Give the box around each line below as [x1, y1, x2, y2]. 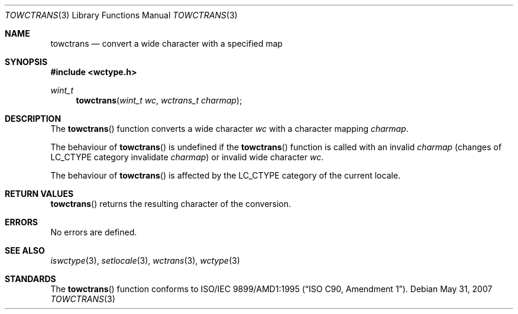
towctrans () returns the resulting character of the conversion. [50, 199, 292, 209]
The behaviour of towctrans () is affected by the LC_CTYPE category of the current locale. [50, 170, 401, 180]
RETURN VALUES [5, 189, 74, 199]
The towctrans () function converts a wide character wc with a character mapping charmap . [50, 124, 409, 134]
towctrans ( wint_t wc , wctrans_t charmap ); [76, 95, 242, 105]
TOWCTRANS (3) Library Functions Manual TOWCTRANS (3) [5, 10, 238, 20]
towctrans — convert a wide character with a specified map [50, 38, 283, 48]
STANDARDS [5, 274, 56, 284]
